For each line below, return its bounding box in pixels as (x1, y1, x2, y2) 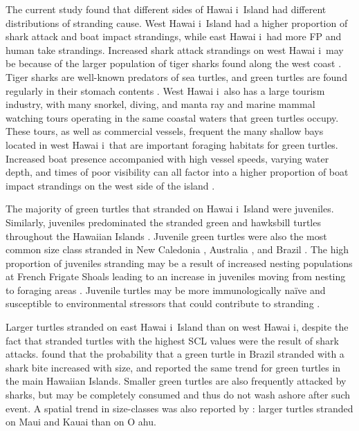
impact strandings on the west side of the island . (6, 178, 215, 192)
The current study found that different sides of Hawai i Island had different (6, 2, 326, 16)
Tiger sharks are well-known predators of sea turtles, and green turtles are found (6, 69, 347, 84)
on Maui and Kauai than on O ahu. (6, 414, 156, 429)
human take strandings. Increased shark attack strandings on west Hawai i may (6, 42, 344, 57)
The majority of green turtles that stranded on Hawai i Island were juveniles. (6, 201, 334, 216)
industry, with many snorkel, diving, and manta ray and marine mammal (6, 97, 315, 111)
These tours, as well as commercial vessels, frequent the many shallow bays (6, 124, 324, 138)
